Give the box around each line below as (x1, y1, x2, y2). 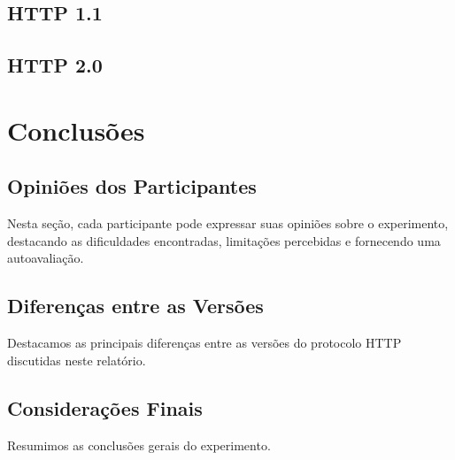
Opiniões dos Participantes (7, 172, 257, 200)
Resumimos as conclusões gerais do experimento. (7, 435, 271, 454)
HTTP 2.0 (7, 51, 103, 79)
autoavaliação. (7, 249, 84, 267)
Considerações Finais (7, 394, 203, 421)
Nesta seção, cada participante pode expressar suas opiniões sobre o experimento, (7, 214, 449, 233)
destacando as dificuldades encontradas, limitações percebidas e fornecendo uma (7, 231, 441, 249)
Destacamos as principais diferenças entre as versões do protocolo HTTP (7, 333, 402, 352)
